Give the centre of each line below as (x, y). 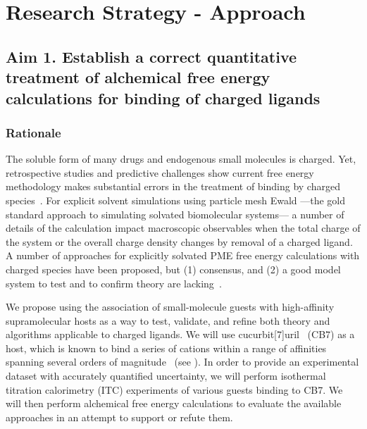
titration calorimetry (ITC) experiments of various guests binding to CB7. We (174, 389)
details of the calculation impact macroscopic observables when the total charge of (183, 228)
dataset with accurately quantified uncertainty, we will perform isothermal (166, 376)
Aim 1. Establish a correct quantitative (151, 56)
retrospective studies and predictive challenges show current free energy (160, 172)
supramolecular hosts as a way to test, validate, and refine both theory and (168, 320)
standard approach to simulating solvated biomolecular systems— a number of (175, 214)
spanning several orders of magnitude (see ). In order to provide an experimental (182, 362)
